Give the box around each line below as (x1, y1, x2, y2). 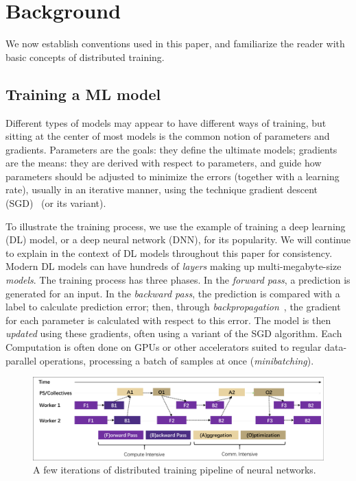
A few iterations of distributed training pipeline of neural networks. (33, 463, 316, 477)
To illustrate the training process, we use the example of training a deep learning (5, 219, 346, 233)
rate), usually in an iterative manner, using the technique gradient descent (5, 182, 318, 197)
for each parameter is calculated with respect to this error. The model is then (5, 312, 331, 327)
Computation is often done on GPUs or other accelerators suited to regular (5, 340, 322, 354)
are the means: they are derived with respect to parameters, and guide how (5, 156, 322, 170)
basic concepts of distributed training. (5, 49, 165, 64)
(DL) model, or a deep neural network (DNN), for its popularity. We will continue (5, 232, 351, 247)
